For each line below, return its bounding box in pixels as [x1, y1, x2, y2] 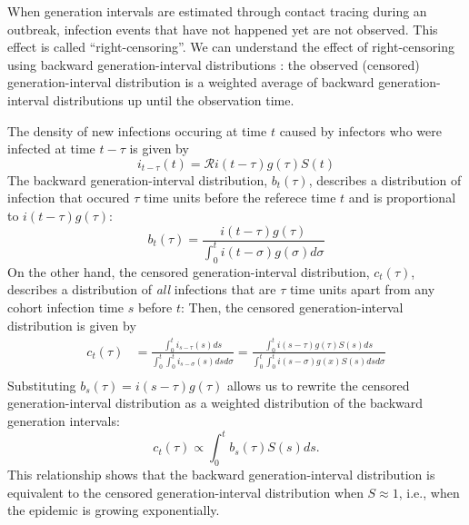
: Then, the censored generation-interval [181, 297, 404, 316]
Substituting [7, 375, 76, 394]
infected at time [7, 139, 95, 158]
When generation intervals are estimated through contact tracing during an [7, 2, 427, 20]
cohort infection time [7, 297, 124, 316]
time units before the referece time [144, 188, 336, 207]
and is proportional [348, 188, 456, 207]
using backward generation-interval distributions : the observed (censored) [7, 54, 420, 74]
